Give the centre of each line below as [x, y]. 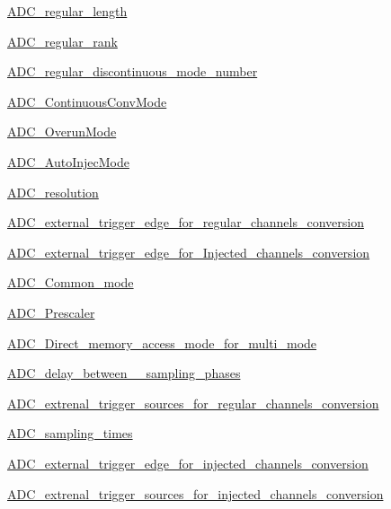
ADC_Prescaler [51, 312]
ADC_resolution [53, 192]
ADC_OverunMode [62, 132]
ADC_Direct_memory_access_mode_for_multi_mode [162, 342]
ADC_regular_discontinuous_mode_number [133, 71]
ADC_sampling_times [70, 433]
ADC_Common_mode [71, 282]
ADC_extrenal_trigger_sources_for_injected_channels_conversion [195, 493]
